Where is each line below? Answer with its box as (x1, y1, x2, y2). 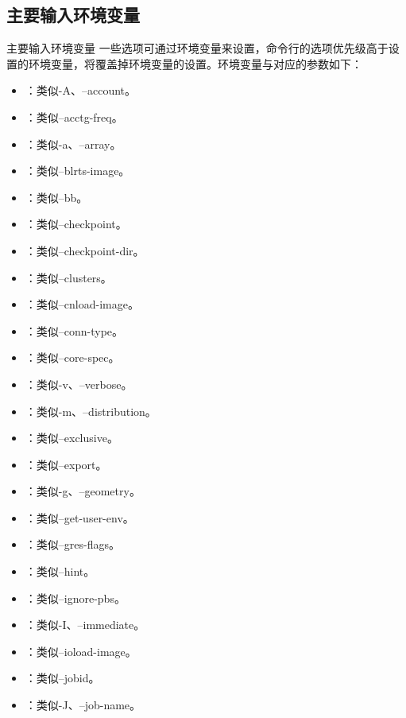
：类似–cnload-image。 (25, 296, 139, 312)
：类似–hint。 (25, 563, 95, 580)
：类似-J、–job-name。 (25, 697, 141, 713)
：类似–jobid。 (25, 669, 100, 686)
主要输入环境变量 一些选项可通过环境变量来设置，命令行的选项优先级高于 (6, 40, 389, 56)
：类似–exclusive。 (25, 429, 118, 446)
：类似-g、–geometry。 (25, 483, 141, 499)
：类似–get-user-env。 (25, 509, 134, 526)
